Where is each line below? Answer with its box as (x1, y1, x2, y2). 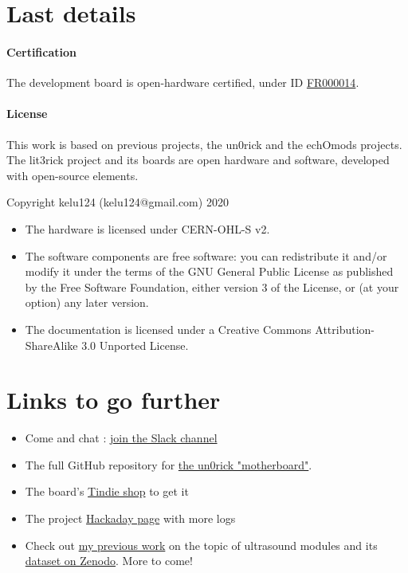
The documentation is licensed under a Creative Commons (25, 320, 312, 337)
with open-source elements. (6, 167, 139, 183)
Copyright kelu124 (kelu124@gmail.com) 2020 (6, 194, 229, 210)
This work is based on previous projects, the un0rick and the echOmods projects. (6, 135, 402, 152)
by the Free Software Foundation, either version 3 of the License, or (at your (25, 278, 399, 295)
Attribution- (315, 320, 375, 337)
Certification (6, 43, 77, 60)
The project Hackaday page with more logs (25, 510, 236, 526)
